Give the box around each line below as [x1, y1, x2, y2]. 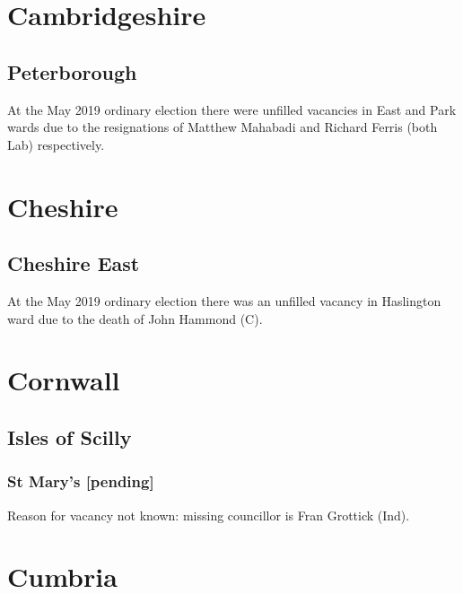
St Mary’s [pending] [7, 470, 154, 493]
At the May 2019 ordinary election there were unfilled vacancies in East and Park [7, 100, 457, 118]
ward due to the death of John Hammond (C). [7, 309, 263, 328]
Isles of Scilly [7, 423, 132, 450]
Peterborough [7, 57, 137, 85]
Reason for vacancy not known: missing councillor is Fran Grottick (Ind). [7, 505, 410, 524]
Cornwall [7, 362, 120, 398]
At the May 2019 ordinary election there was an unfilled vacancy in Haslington [7, 291, 441, 310]
